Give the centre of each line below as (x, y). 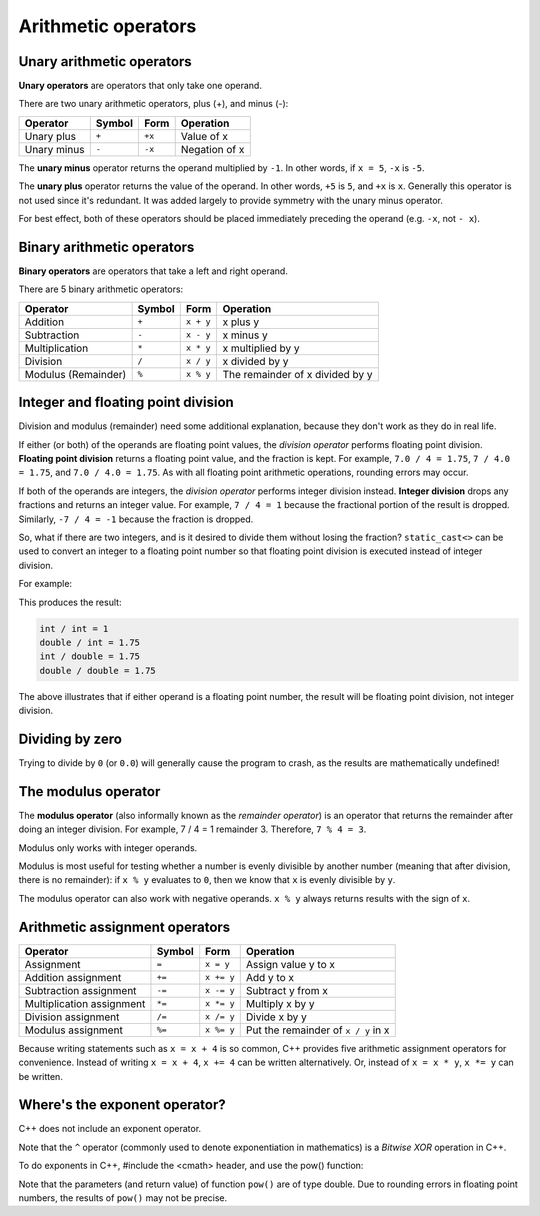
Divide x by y (276, 1017)
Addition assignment (73, 977)
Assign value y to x (290, 964)
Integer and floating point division (126, 402)
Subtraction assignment (80, 990)
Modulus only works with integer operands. (108, 847)
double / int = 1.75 (89, 642)
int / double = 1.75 (89, 656)
